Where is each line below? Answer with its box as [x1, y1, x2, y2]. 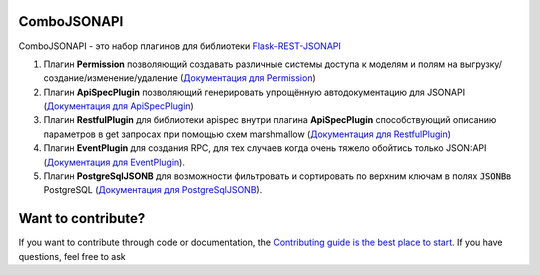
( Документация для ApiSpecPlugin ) [43, 100, 194, 112]
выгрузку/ [460, 58, 503, 70]
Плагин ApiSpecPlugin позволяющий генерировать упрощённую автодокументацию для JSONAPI [43, 86, 465, 98]
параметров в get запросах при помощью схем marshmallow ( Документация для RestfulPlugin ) [43, 128, 452, 140]
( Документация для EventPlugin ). [43, 156, 185, 168]
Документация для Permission [183, 72, 313, 84]
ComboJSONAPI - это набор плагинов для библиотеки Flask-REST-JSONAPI [18, 40, 342, 52]
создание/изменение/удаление [43, 72, 179, 84]
